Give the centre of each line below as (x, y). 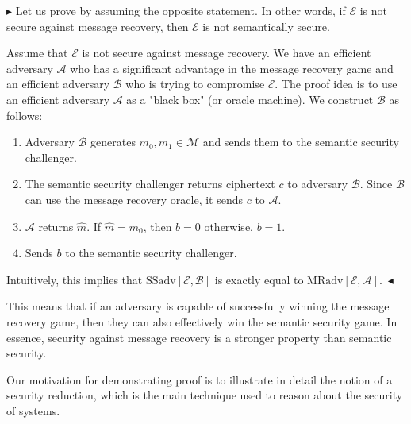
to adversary (318, 184)
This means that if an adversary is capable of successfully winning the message (198, 306)
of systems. (33, 410)
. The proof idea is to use (336, 84)
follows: (25, 115)
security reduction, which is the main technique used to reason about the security (205, 395)
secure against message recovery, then (98, 26)
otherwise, (229, 226)
